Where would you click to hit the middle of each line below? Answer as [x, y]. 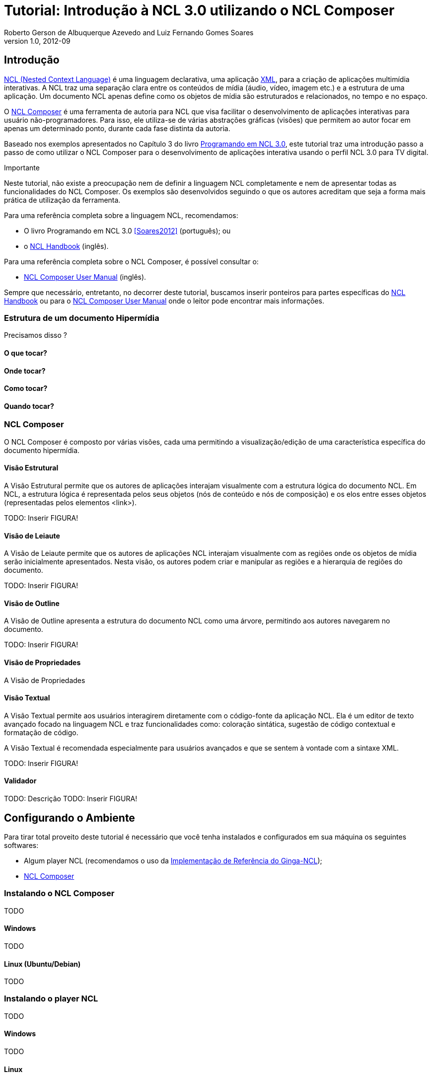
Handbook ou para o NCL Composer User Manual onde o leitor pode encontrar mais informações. [164, 301]
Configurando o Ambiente [70, 818]
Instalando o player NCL [51, 999]
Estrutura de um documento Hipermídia [82, 318]
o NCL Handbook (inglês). [66, 246]
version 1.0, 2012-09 [37, 41]
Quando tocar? [29, 406]
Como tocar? [26, 388]
